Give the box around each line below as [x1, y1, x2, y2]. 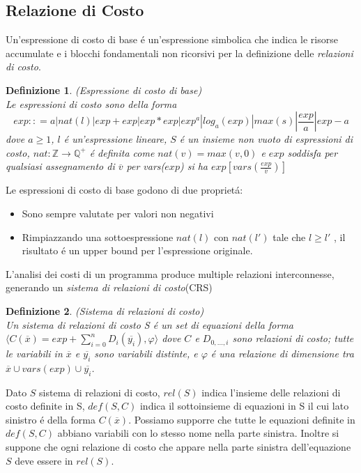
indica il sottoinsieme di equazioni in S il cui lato [139, 398, 349, 413]
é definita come [89, 145, 155, 160]
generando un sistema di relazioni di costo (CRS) [6, 280, 213, 295]
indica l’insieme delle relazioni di [201, 385, 341, 399]
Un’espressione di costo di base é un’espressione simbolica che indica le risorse [6, 32, 338, 47]
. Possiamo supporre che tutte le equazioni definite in [128, 412, 355, 426]
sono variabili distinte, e [94, 346, 198, 361]
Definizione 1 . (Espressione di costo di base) [6, 82, 202, 97]
